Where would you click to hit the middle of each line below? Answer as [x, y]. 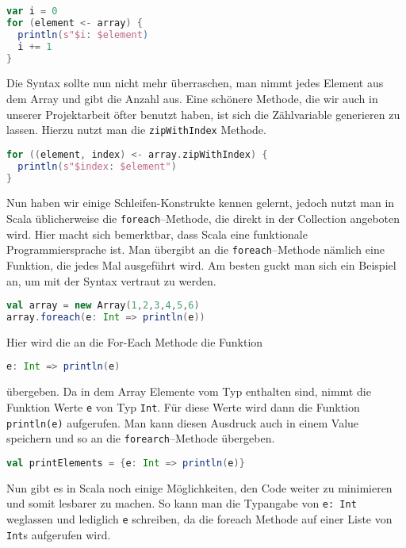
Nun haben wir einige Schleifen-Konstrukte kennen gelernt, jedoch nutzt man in [201, 203]
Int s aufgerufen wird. [59, 534]
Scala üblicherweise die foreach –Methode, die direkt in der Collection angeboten [203, 218]
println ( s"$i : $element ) [83, 34]
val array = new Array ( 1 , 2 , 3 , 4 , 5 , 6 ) [103, 306]
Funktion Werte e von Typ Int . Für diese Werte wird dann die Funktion [183, 406]
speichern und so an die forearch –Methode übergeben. [141, 438]
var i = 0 [32, 11]
